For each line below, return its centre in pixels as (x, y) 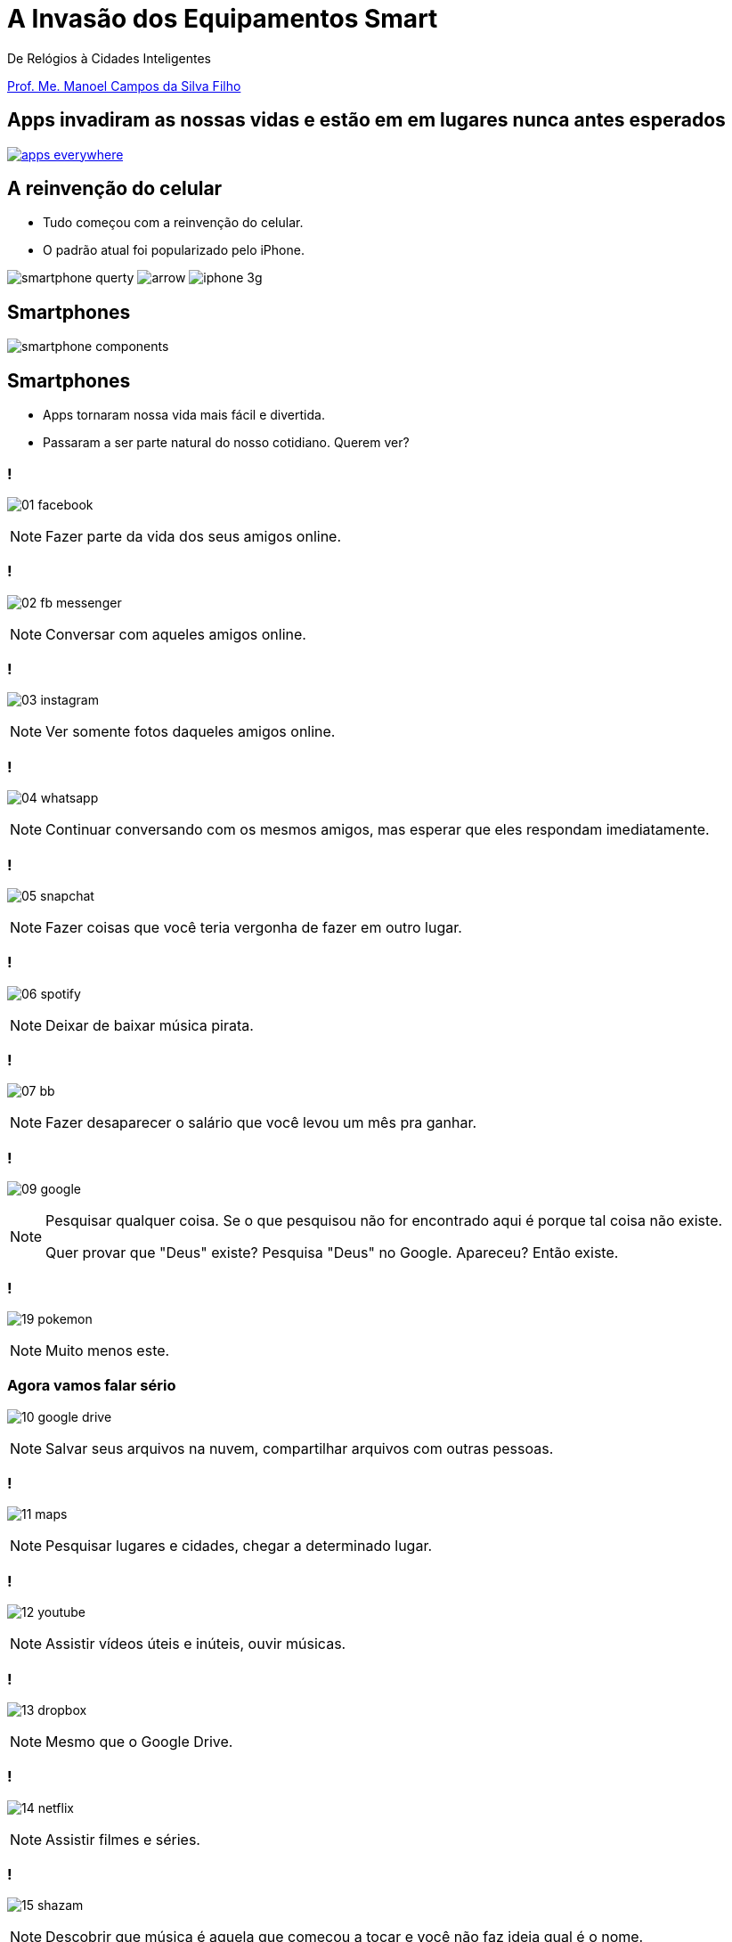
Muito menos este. (108, 1350)
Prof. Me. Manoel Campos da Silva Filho (124, 86)
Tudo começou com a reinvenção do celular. (173, 223)
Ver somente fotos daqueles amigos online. (191, 732)
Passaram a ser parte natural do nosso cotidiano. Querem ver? (226, 443)
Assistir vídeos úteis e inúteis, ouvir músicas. (196, 1644)
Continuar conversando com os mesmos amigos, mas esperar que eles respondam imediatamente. (378, 830)
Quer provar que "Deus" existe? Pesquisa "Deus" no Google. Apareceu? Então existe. (332, 1253)
